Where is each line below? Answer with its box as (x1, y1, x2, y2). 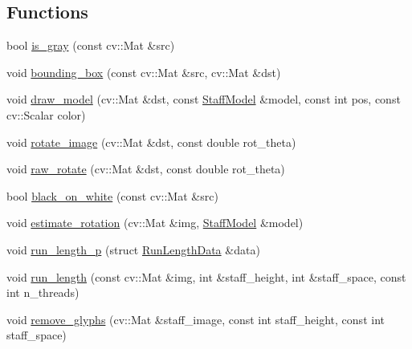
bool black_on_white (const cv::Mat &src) (6, 187, 218, 204)
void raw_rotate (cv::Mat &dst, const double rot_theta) (6, 160, 285, 177)
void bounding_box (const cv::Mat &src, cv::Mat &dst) (6, 63, 281, 80)
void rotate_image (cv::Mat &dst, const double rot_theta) (6, 133, 296, 150)
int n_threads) (6, 284, 80, 301)
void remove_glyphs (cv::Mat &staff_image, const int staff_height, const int (6, 310, 385, 327)
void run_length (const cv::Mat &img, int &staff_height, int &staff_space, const (6, 268, 406, 285)
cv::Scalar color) (6, 106, 86, 123)
